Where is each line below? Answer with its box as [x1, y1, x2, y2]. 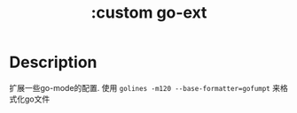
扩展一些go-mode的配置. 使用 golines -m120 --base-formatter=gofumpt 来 [9, 82, 281, 93]
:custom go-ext [90, 3, 207, 23]
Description [9, 52, 98, 72]
